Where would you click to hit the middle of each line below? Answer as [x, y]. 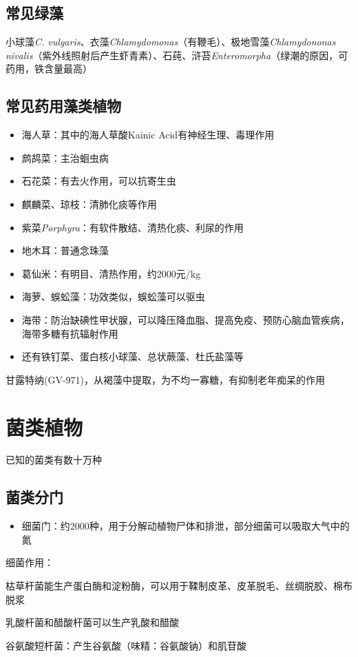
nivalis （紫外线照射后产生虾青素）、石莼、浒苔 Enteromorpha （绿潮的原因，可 [177, 55]
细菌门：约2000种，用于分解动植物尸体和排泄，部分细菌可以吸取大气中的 [186, 526]
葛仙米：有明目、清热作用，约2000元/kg [111, 273]
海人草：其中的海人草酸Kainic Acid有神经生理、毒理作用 [148, 135]
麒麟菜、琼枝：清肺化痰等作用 [89, 204]
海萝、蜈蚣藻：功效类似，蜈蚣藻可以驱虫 [113, 296]
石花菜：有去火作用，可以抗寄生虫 [99, 181]
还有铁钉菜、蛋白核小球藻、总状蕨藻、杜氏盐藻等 [133, 356]
